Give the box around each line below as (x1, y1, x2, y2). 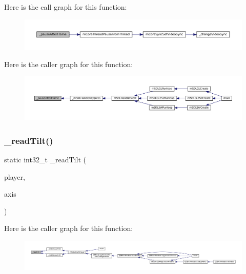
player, (4, 171, 25, 182)
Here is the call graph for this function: (4, 2, 127, 12)
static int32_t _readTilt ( (4, 154, 86, 164)
